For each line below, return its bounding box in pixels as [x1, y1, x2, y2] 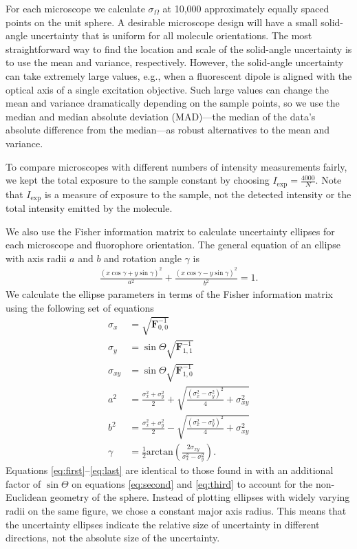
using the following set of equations [6, 300, 154, 314]
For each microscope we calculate [6, 1, 145, 15]
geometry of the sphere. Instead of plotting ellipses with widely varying [50, 490, 350, 504]
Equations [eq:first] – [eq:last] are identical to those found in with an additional [6, 463, 334, 477]
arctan [146, 447, 173, 458]
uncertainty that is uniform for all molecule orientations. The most [30, 28, 312, 43]
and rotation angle [104, 250, 182, 265]
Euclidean [6, 490, 47, 504]
